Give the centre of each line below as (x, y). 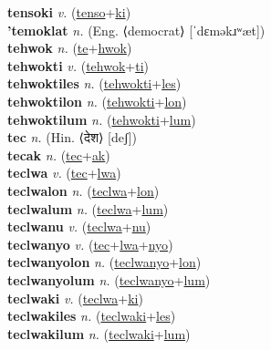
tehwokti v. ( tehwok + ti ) (78, 65)
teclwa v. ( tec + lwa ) (64, 173)
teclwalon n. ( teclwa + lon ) (83, 190)
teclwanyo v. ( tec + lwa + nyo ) (90, 244)
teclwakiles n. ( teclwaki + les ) (92, 316)
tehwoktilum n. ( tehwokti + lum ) (102, 119)
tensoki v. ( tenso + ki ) (69, 12)
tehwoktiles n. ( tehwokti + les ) (94, 83)
